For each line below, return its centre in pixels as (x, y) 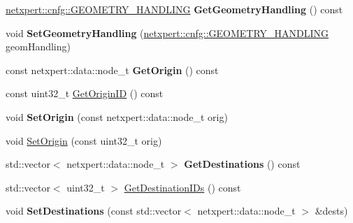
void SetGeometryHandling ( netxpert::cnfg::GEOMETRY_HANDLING (167, 33)
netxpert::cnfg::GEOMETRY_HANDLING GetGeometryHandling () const (174, 9)
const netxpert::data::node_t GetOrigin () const (112, 70)
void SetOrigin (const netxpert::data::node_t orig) (117, 116)
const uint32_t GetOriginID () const (85, 93)
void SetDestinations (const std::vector (94, 211)
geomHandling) (38, 46)
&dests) (331, 211)
